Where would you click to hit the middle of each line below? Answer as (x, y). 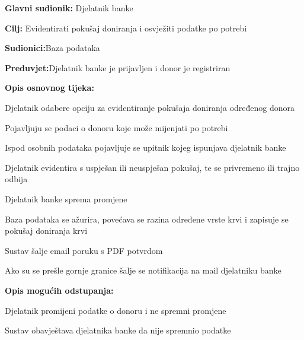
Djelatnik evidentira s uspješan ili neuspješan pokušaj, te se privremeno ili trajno (152, 167)
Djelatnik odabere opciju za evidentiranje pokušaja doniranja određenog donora (150, 107)
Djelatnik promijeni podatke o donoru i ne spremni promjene (116, 310)
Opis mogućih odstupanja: (59, 290)
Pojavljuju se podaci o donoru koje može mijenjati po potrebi (116, 127)
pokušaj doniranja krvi (46, 231)
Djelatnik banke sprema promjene (66, 198)
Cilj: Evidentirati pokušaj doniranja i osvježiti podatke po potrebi (126, 28)
